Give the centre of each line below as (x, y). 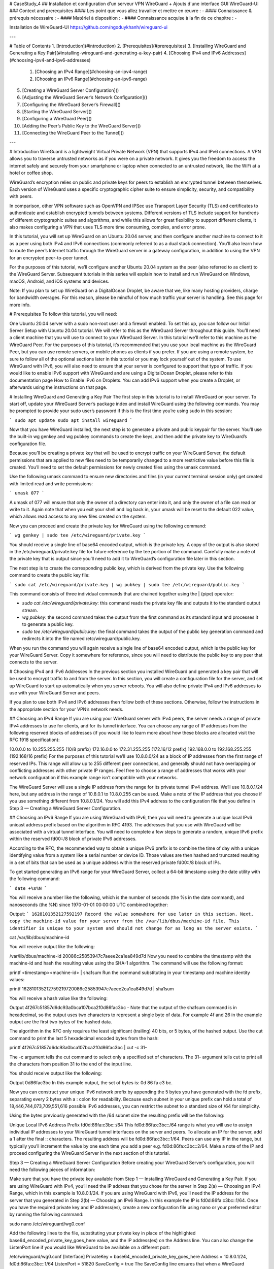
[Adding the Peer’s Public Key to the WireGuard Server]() (81, 126)
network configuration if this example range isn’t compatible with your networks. (94, 778)
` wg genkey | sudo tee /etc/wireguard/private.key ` (78, 535)
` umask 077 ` (27, 493)
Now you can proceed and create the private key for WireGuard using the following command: (108, 526)
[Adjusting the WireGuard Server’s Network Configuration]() (85, 97)
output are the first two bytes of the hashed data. (61, 1022)
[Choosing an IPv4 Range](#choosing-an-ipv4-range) (91, 72)
